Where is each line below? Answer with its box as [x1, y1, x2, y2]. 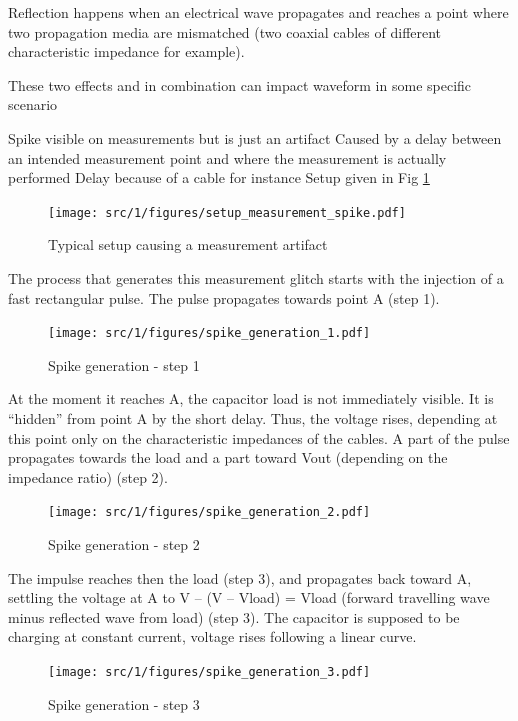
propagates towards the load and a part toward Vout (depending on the [8, 447, 448, 468]
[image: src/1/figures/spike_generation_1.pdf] [48, 326, 371, 341]
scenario [8, 94, 58, 115]
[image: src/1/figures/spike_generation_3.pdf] [48, 665, 371, 680]
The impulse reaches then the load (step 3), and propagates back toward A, [8, 567, 472, 588]
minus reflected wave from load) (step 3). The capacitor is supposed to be [8, 606, 460, 627]
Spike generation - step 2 [48, 534, 200, 555]
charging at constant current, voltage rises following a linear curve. [8, 626, 417, 647]
